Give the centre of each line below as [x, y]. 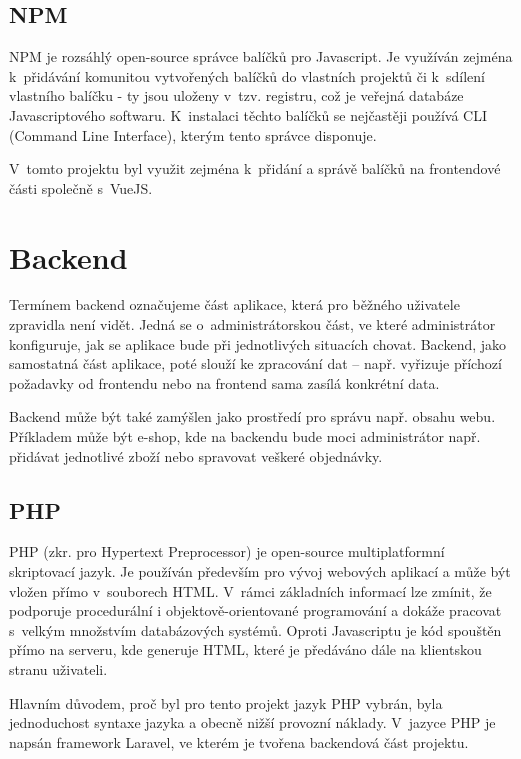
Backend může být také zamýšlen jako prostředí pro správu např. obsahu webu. [252, 416]
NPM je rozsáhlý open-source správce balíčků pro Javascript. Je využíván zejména [261, 56]
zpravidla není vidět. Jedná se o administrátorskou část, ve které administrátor [252, 324]
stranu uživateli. [58, 669]
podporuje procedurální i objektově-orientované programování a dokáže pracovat [255, 610]
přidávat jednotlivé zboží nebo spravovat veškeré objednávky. [196, 455]
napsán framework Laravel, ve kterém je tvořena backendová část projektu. [239, 741]
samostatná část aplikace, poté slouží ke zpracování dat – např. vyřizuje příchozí [255, 363]
